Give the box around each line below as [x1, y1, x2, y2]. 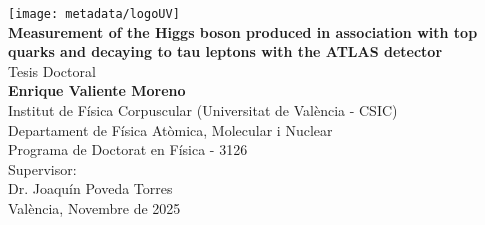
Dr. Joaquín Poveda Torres [8, 178, 173, 199]
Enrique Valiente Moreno [8, 80, 186, 101]
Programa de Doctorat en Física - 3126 [8, 139, 248, 160]
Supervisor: [8, 158, 77, 179]
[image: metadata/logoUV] [8, 7, 180, 21]
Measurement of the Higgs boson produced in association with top [8, 21, 478, 42]
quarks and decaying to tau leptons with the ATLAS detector [8, 41, 443, 62]
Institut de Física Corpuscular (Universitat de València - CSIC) [8, 100, 398, 121]
